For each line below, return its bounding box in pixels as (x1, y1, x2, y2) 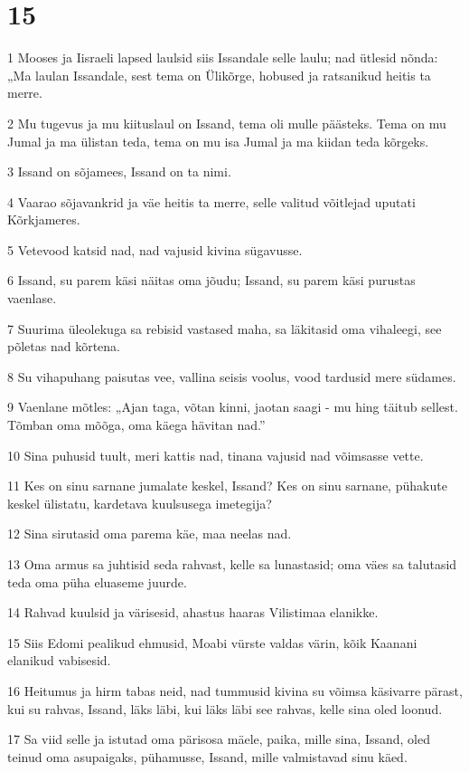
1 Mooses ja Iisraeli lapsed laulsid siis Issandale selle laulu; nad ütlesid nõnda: (7, 48, 438, 67)
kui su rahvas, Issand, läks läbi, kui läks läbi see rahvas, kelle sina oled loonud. (7, 699, 443, 718)
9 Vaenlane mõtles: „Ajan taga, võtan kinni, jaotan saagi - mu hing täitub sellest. (7, 397, 458, 416)
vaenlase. (7, 289, 57, 308)
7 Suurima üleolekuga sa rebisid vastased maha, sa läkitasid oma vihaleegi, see (7, 319, 442, 338)
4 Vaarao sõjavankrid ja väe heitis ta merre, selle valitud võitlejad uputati (7, 192, 416, 211)
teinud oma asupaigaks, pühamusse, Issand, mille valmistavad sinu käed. (7, 747, 408, 766)
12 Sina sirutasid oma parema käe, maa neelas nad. (7, 524, 292, 543)
